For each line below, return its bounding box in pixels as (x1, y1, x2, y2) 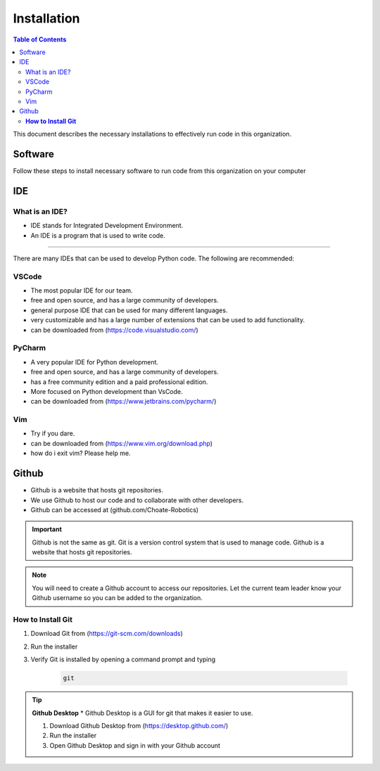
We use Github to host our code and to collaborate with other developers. (30, 496, 244, 504)
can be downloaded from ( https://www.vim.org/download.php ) (30, 439, 213, 447)
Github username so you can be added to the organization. (32, 594, 203, 602)
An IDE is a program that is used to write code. (30, 231, 165, 239)
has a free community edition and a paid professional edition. (30, 377, 208, 386)
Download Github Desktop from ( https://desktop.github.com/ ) (49, 721, 229, 729)
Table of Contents (13, 35, 67, 44)
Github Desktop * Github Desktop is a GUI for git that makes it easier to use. (32, 708, 253, 717)
